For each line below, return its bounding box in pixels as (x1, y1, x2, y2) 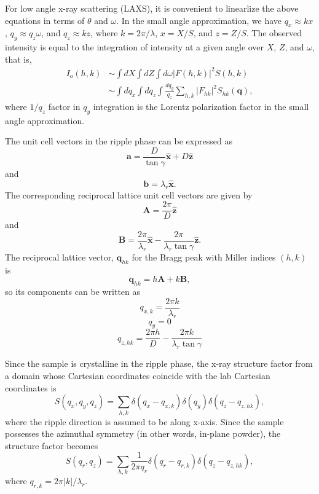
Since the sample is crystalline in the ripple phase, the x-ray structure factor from (5, 357, 313, 370)
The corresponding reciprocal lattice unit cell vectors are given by (5, 188, 253, 201)
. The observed (246, 26, 302, 39)
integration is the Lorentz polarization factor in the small (93, 100, 309, 112)
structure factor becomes (5, 439, 98, 452)
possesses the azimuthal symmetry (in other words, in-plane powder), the (5, 427, 281, 440)
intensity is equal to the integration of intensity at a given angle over (5, 41, 264, 53)
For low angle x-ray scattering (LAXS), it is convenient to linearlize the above (5, 2, 299, 14)
